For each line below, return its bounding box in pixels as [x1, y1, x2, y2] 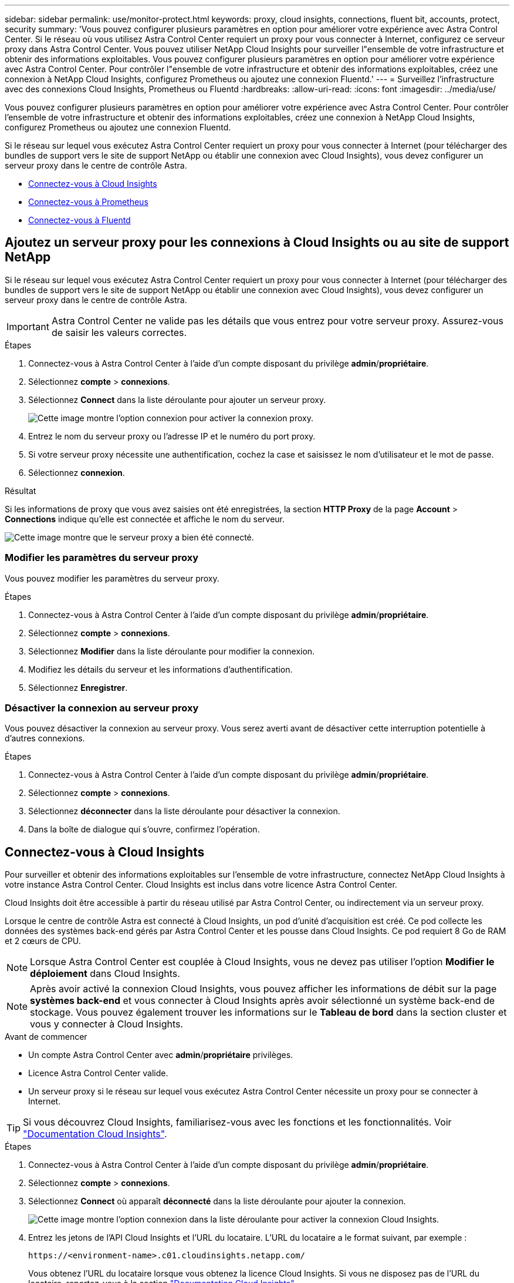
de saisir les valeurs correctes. [51, 326, 187, 338]
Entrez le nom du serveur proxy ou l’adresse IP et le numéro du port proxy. [28, 431, 316, 441]
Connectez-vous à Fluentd [28, 215, 131, 225]
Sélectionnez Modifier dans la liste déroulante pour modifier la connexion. [28, 646, 315, 656]
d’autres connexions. [5, 733, 85, 744]
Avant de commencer [5, 1032, 87, 1042]
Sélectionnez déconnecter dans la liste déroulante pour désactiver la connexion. [28, 806, 340, 817]
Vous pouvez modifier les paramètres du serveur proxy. [5, 573, 219, 583]
